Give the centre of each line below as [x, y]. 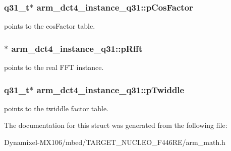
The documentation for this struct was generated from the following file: [116, 125]
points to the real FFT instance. [54, 67]
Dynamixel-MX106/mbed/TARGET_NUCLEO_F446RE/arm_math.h [115, 142]
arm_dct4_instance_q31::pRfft [77, 48]
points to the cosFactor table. [50, 26]
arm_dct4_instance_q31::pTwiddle [110, 89]
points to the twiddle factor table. [56, 108]
